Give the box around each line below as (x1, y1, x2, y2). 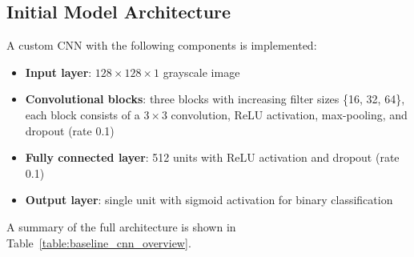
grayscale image (163, 63, 240, 80)
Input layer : (25, 63, 92, 80)
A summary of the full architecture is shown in (6, 218, 236, 235)
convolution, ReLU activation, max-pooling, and (171, 106, 408, 122)
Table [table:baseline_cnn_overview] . (6, 234, 191, 251)
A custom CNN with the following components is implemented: (6, 37, 317, 54)
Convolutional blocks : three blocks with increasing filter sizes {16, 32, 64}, (25, 90, 405, 107)
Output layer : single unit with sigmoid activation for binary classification (25, 191, 393, 208)
